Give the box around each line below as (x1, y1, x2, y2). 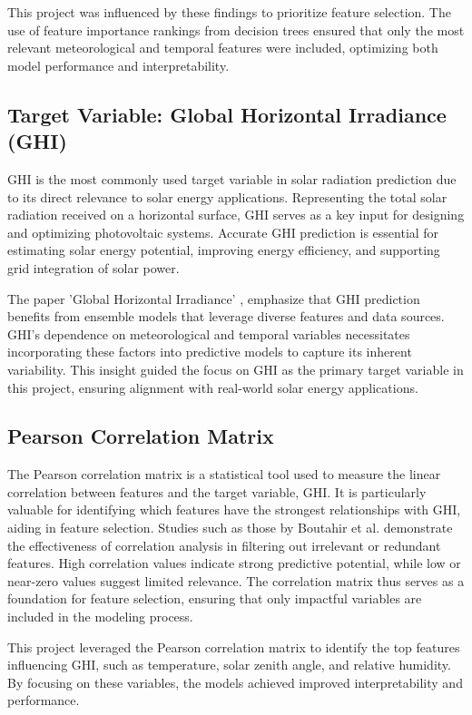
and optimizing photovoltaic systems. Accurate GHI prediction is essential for (7, 222, 439, 241)
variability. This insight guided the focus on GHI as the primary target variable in (7, 359, 464, 378)
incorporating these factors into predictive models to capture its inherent (7, 342, 412, 361)
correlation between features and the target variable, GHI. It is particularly (7, 482, 427, 501)
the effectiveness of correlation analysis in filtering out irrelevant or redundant (7, 535, 441, 554)
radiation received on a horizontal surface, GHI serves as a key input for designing (7, 205, 465, 224)
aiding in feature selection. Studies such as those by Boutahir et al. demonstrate (7, 518, 453, 537)
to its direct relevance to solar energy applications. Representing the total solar (7, 187, 447, 206)
